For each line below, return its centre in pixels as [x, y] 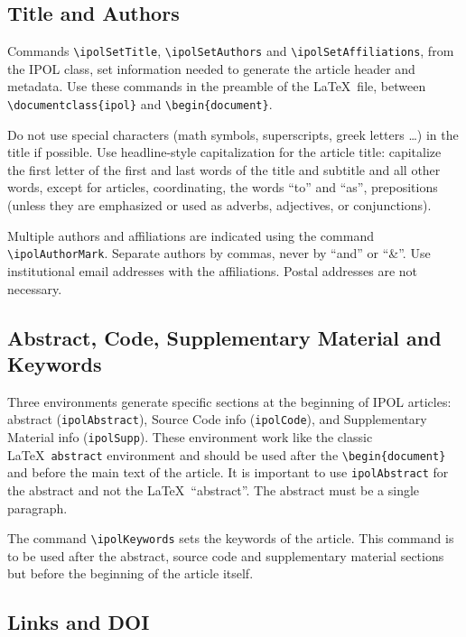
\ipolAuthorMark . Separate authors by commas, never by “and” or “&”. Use [219, 253]
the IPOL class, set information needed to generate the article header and [211, 68]
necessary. [35, 288]
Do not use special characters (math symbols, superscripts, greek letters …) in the [233, 134]
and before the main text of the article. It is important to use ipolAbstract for [228, 472]
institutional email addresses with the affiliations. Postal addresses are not [213, 270]
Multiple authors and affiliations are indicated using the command [191, 235]
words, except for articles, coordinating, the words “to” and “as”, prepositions [223, 187]
